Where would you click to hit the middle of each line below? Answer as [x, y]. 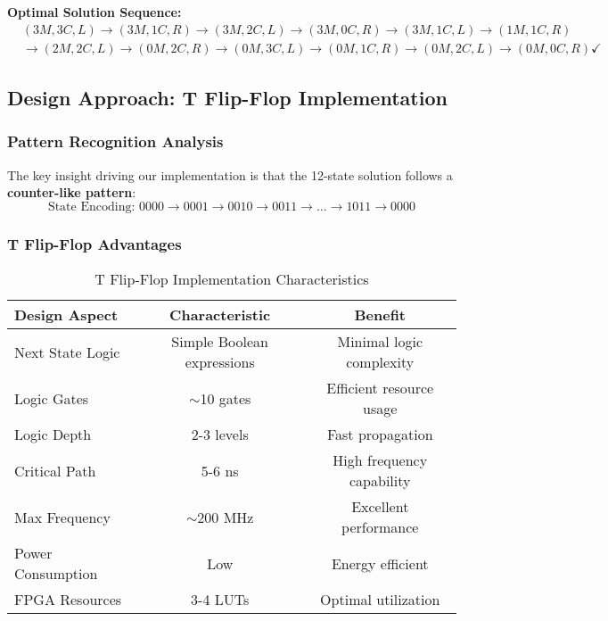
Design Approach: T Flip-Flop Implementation [227, 98]
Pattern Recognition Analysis [115, 141]
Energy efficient [380, 563]
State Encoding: [91, 207]
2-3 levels [220, 435]
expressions [220, 362]
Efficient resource [380, 388]
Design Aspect [66, 315]
